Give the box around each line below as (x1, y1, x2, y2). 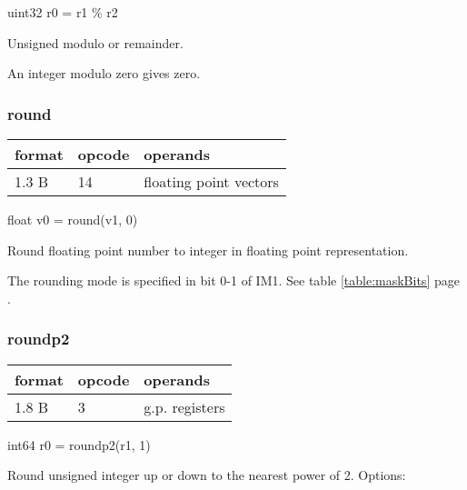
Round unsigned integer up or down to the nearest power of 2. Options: (7, 465, 406, 485)
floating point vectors (144, 171, 279, 192)
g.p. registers (144, 395, 225, 417)
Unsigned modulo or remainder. (7, 33, 184, 52)
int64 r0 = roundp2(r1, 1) (7, 435, 151, 454)
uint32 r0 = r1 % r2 (7, 3, 118, 21)
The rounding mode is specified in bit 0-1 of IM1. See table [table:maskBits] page (7, 271, 460, 290)
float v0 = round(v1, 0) (7, 210, 138, 228)
